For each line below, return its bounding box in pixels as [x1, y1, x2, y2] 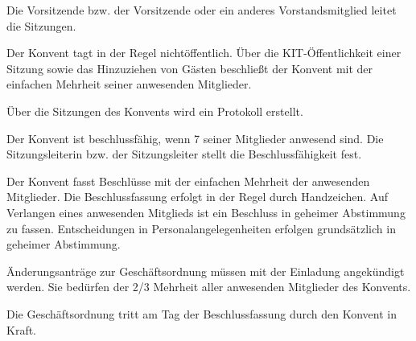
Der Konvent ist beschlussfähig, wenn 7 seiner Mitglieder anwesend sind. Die [6, 129, 384, 146]
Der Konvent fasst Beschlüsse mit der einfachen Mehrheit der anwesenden [6, 172, 370, 189]
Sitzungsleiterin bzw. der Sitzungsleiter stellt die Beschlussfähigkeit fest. [6, 146, 362, 162]
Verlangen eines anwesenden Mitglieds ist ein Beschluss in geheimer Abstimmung [6, 203, 406, 220]
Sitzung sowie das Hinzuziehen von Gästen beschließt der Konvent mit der [6, 60, 373, 76]
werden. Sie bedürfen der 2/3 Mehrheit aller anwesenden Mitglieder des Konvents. [6, 278, 411, 295]
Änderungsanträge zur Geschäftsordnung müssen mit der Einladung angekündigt [6, 262, 405, 279]
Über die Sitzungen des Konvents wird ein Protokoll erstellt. [6, 102, 303, 119]
